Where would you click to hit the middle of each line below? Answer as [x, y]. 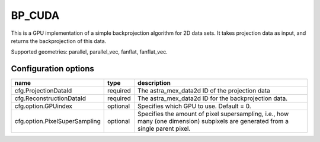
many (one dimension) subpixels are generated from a [213, 121]
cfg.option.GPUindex [44, 106]
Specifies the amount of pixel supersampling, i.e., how [213, 114]
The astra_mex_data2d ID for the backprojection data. [212, 98]
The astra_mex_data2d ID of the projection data [204, 91]
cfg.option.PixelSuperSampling [57, 121]
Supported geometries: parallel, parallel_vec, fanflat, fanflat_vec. [89, 52]
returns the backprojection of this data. [59, 41]
